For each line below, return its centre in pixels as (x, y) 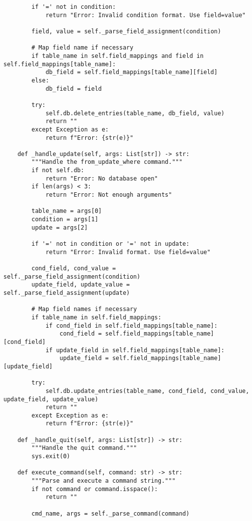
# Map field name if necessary (82, 48)
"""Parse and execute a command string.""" (103, 481)
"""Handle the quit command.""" (84, 448)
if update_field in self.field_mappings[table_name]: (135, 350)
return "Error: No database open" (101, 178)
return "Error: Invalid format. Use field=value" (128, 252)
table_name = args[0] (67, 211)
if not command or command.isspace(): (95, 489)
